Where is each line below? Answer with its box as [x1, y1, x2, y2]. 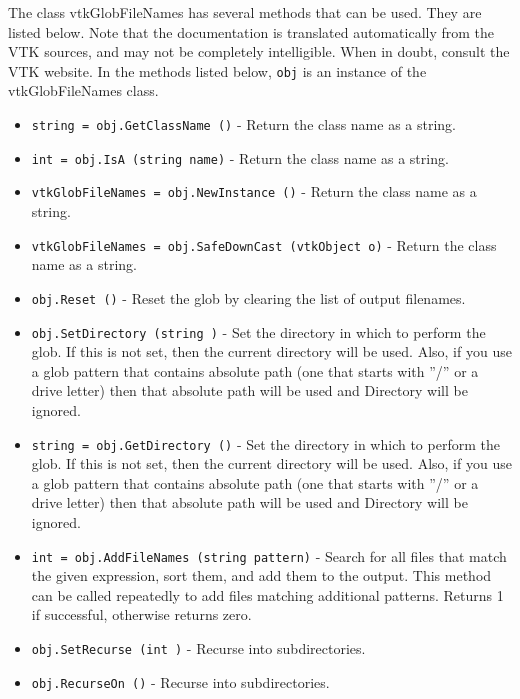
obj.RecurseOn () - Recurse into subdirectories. [31, 671, 330, 692]
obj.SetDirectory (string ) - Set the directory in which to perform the [31, 321, 486, 342]
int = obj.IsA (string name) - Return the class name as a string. [31, 147, 449, 168]
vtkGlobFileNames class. [8, 80, 159, 101]
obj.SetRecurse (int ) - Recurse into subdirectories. [31, 638, 366, 658]
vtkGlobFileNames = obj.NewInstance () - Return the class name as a [31, 181, 477, 202]
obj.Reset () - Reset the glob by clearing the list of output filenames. [31, 287, 466, 308]
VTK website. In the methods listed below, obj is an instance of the [8, 60, 427, 81]
